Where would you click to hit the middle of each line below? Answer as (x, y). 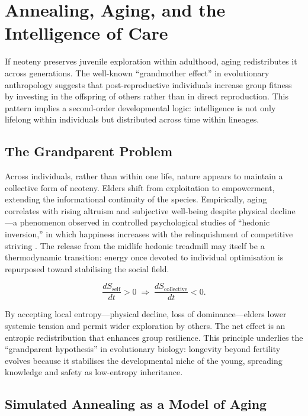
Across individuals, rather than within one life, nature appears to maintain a (144, 176)
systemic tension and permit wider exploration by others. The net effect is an (145, 326)
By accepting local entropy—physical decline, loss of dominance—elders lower (146, 314)
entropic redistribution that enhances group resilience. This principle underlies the (154, 337)
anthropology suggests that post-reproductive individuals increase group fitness (148, 84)
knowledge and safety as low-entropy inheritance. (94, 372)
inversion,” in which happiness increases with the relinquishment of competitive (149, 234)
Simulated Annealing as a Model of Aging (136, 404)
